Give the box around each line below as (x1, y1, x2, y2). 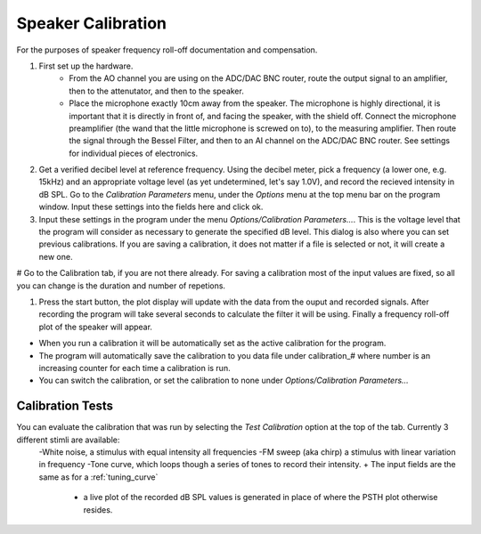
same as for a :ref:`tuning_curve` (38, 472, 159, 482)
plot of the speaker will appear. (38, 321, 153, 332)
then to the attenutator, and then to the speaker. (69, 85, 244, 96)
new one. (38, 251, 73, 262)
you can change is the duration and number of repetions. (16, 280, 226, 291)
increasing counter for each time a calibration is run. (38, 362, 231, 373)
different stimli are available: (16, 434, 120, 445)
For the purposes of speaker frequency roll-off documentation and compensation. (16, 44, 318, 55)
